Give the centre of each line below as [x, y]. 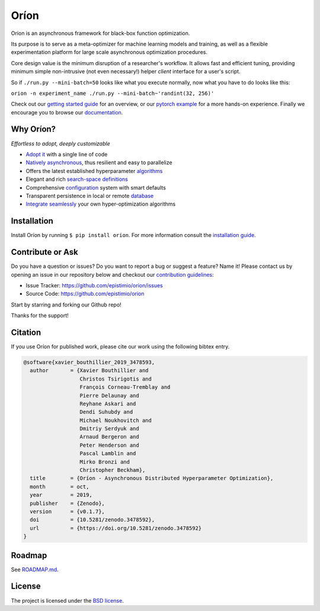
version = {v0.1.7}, [67, 512]
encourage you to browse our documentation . [67, 112]
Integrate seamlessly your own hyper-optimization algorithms [101, 204]
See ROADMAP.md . [35, 570]
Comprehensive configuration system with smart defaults [96, 187]
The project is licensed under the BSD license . [67, 600]
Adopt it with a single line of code [67, 154]
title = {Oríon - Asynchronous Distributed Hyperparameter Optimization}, [152, 478]
